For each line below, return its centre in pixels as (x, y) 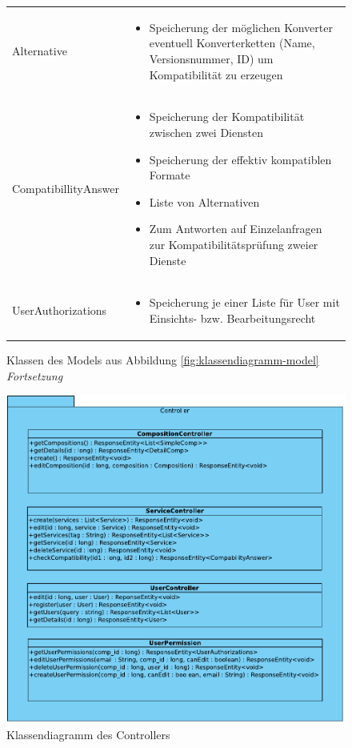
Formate (170, 175)
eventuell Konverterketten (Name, (232, 43)
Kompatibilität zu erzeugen (216, 74)
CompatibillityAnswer (66, 188)
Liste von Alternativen (204, 201)
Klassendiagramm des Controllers (88, 735)
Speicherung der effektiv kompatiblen (240, 159)
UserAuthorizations (60, 310)
